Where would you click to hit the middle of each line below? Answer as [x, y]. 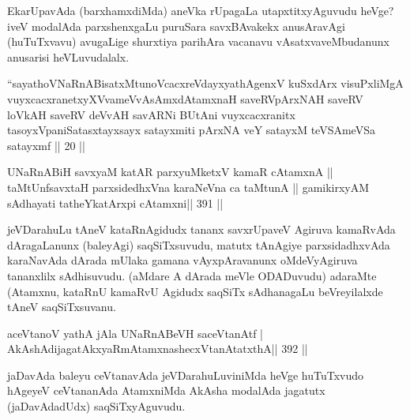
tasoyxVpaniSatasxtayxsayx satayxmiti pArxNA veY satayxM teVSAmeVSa [191, 130]
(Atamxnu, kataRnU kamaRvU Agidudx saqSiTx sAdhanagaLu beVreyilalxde [195, 291]
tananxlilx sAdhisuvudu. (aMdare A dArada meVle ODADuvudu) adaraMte [192, 275]
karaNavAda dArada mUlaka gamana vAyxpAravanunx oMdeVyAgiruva [182, 260]
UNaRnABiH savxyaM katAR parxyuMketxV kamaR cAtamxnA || [170, 172]
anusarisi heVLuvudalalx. [68, 56]
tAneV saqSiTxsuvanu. [62, 307]
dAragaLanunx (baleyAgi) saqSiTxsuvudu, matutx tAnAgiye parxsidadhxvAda [199, 244]
